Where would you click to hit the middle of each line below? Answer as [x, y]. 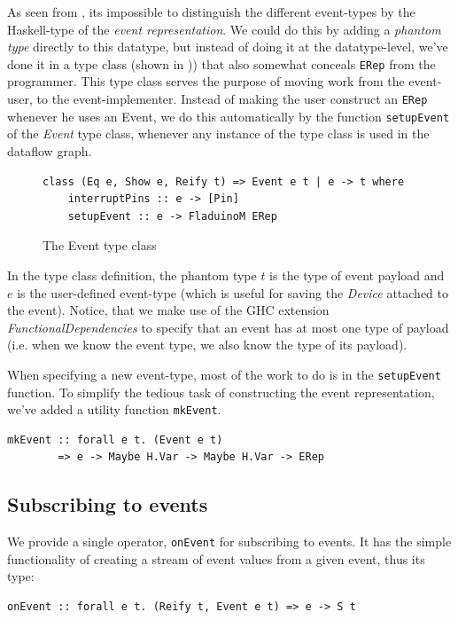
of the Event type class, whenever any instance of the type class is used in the [218, 133]
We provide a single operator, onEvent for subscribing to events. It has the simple [229, 542]
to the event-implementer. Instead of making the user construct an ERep [232, 99]
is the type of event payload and [357, 275]
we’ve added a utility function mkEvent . [114, 409]
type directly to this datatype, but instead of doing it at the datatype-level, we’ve [228, 47]
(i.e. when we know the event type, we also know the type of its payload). [207, 345]
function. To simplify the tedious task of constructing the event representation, [221, 392]
